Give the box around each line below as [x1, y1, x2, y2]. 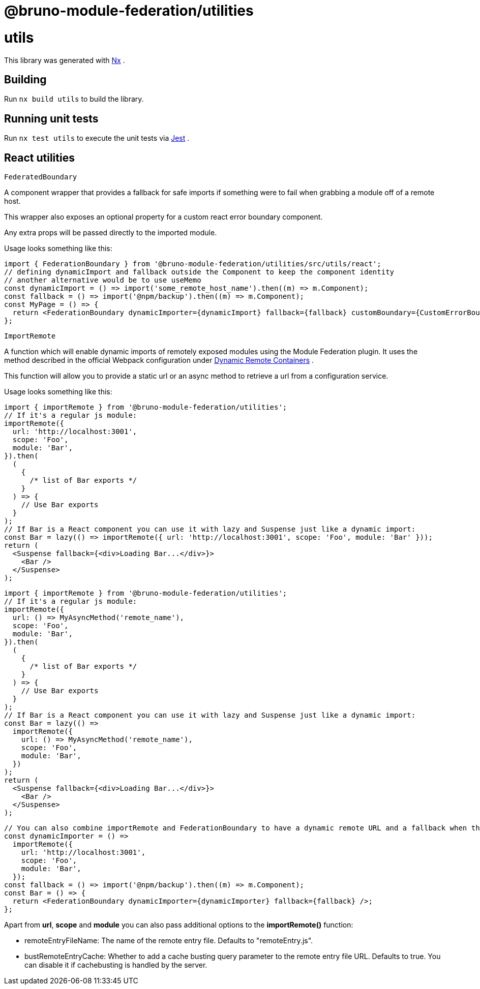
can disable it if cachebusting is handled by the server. [24, 961, 207, 970]
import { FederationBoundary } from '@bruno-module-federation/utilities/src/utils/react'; [4, 260, 381, 268]
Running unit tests [4, 112, 99, 125]
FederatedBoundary [4, 173, 77, 181]
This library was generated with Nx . [4, 55, 125, 65]
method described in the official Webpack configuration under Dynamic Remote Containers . [4, 356, 314, 365]
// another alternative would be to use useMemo [4, 276, 201, 285]
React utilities [4, 151, 75, 164]
